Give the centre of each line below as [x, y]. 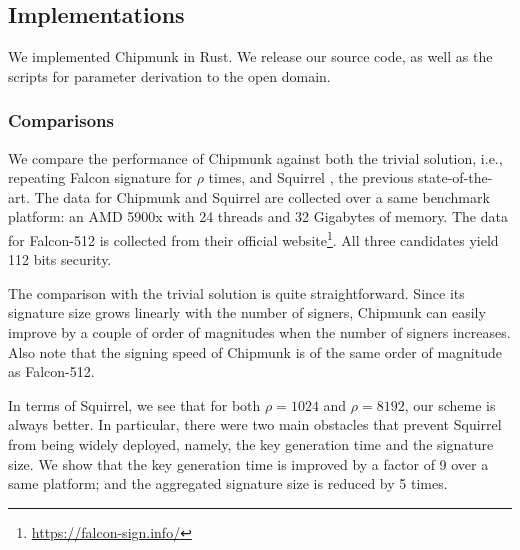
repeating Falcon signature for [100, 177]
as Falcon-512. [51, 371]
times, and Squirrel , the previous [311, 177]
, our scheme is [450, 404]
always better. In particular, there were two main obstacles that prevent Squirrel [255, 424]
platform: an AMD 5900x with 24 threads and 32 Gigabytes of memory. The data [258, 216]
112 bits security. [60, 259]
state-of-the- [455, 177]
